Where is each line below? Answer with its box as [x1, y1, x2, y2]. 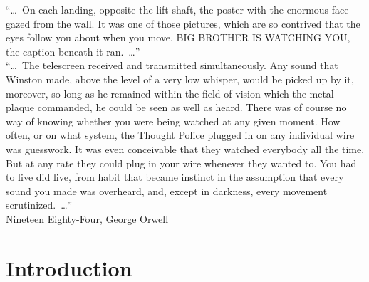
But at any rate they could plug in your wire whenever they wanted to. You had [6, 155, 357, 170]
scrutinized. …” [6, 197, 73, 212]
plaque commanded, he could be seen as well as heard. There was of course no [6, 100, 347, 115]
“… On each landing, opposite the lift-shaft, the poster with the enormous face [6, 2, 349, 16]
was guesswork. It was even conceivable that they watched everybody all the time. [6, 141, 365, 156]
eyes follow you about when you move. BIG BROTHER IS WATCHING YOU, [6, 30, 350, 45]
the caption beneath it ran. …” [6, 43, 140, 58]
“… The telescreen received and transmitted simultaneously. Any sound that [6, 58, 338, 73]
